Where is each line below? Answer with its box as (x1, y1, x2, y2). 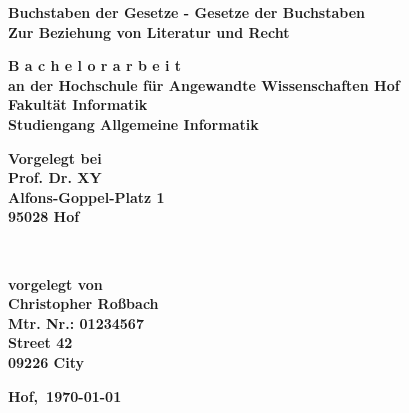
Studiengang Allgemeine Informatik (8, 113, 259, 134)
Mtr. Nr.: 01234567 (8, 312, 144, 333)
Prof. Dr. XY (8, 167, 102, 188)
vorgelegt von (8, 273, 103, 294)
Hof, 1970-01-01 (8, 385, 122, 406)
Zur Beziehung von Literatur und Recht (8, 21, 290, 42)
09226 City (8, 351, 85, 372)
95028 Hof (8, 206, 80, 227)
